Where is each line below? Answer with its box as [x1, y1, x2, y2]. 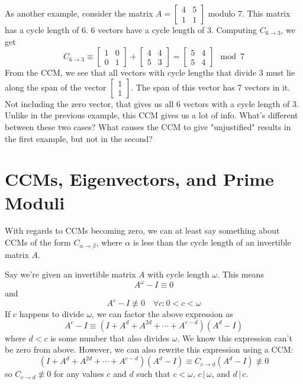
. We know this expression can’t [177, 331, 292, 344]
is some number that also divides [50, 331, 170, 344]
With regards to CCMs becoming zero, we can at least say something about [5, 224, 280, 237]
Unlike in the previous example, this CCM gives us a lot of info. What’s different [5, 109, 298, 121]
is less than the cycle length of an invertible [133, 236, 291, 249]
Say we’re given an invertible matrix [5, 268, 136, 280]
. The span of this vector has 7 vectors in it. [131, 80, 291, 93]
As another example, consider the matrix [5, 7, 153, 19]
